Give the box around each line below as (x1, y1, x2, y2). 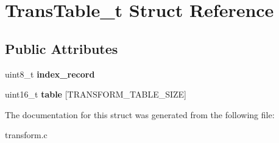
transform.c (5, 128, 48, 141)
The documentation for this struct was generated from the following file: (5, 108, 275, 121)
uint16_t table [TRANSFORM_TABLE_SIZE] (5, 88, 186, 101)
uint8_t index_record (5, 67, 95, 80)
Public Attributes (5, 39, 118, 58)
